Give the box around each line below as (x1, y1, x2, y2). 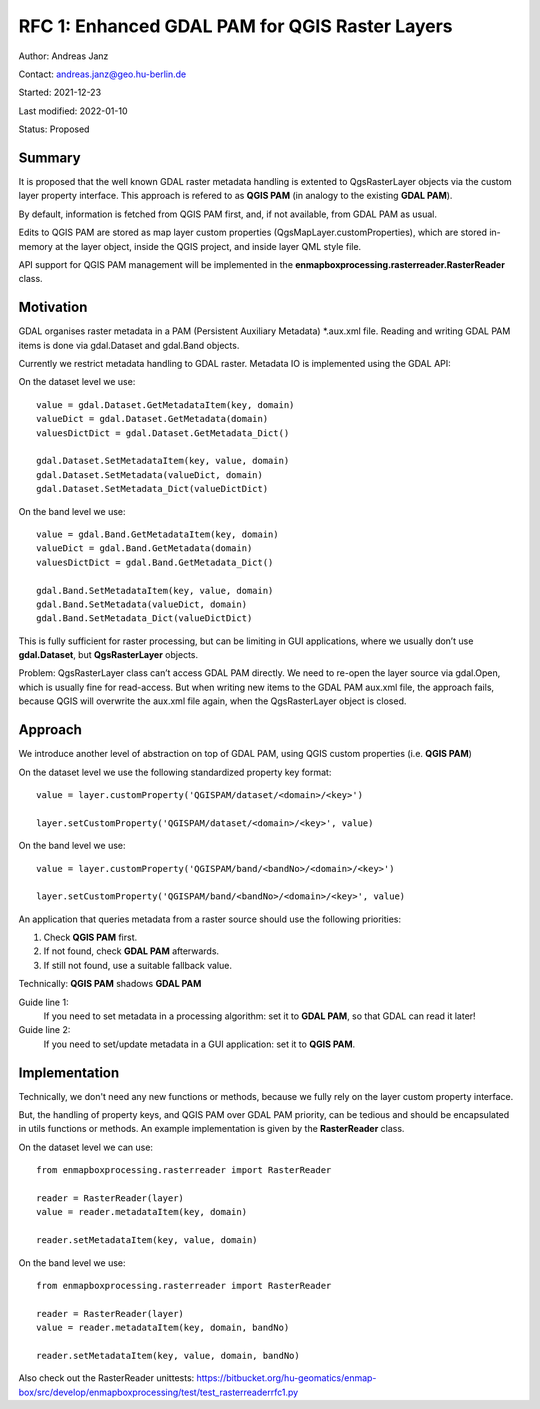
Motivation (18, 299, 88, 316)
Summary (18, 149, 81, 166)
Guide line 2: (18, 1024, 71, 1036)
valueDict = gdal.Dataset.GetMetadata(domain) (36, 413, 269, 425)
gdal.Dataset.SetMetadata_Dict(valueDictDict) (36, 483, 269, 495)
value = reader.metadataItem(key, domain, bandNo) (36, 1322, 290, 1334)
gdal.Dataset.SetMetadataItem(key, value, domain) (36, 455, 290, 467)
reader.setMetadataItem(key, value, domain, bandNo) (36, 1350, 300, 1361)
